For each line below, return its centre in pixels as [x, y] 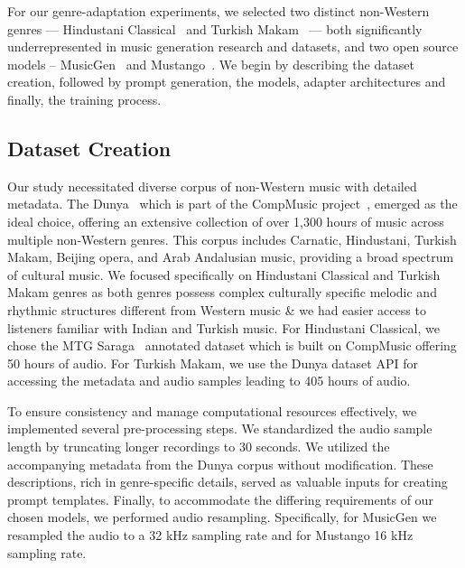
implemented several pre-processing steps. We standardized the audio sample [220, 428]
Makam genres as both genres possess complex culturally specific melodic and [222, 292]
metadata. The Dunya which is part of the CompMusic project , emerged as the [232, 204]
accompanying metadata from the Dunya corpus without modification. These [220, 464]
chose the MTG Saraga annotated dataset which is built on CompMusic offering [232, 345]
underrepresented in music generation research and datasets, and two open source [233, 47]
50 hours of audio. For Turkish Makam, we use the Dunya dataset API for [213, 363]
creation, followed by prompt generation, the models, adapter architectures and [227, 82]
